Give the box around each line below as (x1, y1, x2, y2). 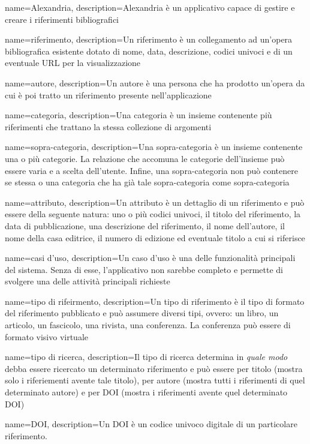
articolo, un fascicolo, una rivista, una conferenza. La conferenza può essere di (5, 319, 291, 331)
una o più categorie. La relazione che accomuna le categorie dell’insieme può (5, 152, 285, 164)
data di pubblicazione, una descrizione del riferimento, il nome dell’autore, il (5, 219, 285, 232)
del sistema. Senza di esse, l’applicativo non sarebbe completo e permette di (5, 263, 283, 275)
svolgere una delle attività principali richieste (5, 275, 170, 287)
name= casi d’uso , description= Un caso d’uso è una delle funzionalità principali (5, 251, 296, 264)
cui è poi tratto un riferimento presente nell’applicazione (5, 88, 212, 101)
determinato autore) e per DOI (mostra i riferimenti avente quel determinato (5, 386, 288, 398)
